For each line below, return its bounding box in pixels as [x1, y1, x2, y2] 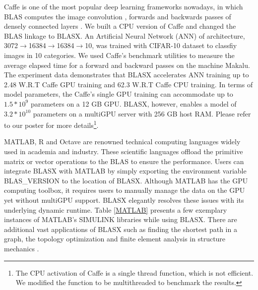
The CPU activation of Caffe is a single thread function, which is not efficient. [15, 267, 254, 278]
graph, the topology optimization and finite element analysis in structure [4, 233, 226, 244]
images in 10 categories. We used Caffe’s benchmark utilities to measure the [4, 50, 235, 60]
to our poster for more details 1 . [4, 118, 99, 130]
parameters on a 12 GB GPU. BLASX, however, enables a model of [30, 98, 237, 109]
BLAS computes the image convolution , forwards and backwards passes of [4, 11, 231, 21]
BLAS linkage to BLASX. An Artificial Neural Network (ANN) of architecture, [4, 30, 245, 41]
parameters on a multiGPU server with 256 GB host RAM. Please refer [33, 108, 251, 118]
